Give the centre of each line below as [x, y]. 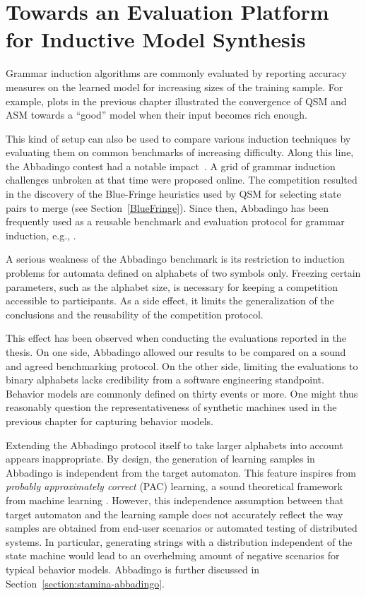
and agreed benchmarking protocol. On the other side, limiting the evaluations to [182, 365]
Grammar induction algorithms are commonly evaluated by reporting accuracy [176, 73]
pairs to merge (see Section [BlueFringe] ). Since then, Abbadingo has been [167, 207]
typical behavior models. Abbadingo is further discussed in [133, 569]
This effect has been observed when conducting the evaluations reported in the [176, 338]
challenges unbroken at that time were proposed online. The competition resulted [182, 180]
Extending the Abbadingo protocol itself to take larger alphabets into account [175, 445]
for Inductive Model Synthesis [156, 39]
